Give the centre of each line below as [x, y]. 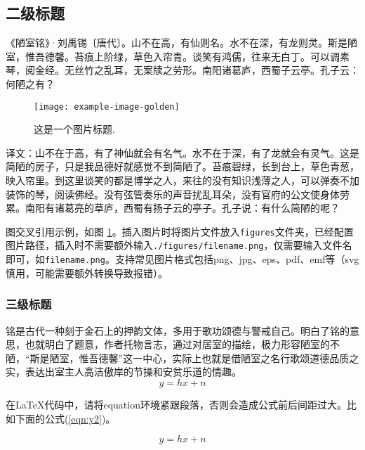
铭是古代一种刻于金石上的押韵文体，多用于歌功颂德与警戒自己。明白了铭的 [178, 330]
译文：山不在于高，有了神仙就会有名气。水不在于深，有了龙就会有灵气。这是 [182, 152]
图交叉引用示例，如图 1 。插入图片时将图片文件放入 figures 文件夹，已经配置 [180, 231]
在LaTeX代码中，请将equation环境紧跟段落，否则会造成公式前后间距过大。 [176, 404]
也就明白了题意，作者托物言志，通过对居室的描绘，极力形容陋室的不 [182, 344]
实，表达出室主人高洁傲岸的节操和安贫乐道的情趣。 [124, 372]
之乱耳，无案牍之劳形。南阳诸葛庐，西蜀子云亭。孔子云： [226, 70]
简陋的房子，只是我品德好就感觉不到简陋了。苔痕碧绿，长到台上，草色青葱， [182, 166]
